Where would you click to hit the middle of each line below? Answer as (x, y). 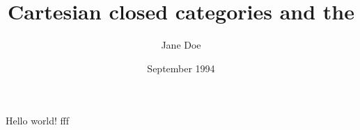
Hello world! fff (38, 121)
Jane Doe (181, 45)
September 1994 (181, 68)
